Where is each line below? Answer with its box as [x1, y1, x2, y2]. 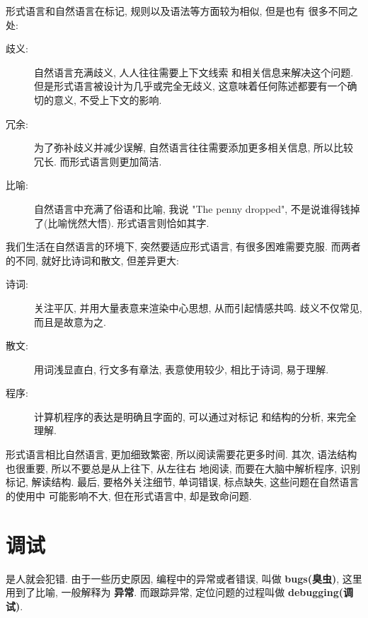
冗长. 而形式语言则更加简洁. [34, 153, 162, 168]
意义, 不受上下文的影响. [53, 92, 162, 107]
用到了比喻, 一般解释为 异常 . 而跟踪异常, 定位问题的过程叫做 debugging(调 [6, 585, 354, 600]
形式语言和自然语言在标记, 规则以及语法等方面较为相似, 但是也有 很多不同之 [6, 4, 358, 18]
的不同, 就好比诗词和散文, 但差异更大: [6, 252, 179, 267]
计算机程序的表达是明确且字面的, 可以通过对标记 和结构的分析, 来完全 [34, 409, 357, 424]
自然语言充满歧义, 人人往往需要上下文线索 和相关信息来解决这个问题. [34, 64, 354, 79]
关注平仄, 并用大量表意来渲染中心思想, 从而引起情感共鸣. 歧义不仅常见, [34, 300, 362, 315]
